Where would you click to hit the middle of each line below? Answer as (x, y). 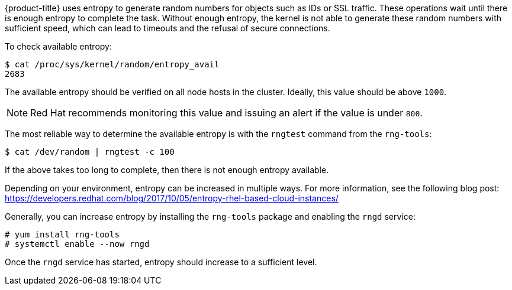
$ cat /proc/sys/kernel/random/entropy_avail (112, 64)
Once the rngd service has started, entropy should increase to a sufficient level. (161, 262)
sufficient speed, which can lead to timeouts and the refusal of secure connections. (168, 28)
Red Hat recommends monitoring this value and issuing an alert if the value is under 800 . (226, 113)
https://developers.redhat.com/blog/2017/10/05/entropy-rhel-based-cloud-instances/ (172, 198)
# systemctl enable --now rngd (77, 244)
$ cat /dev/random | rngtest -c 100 (90, 152)
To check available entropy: (59, 46)
